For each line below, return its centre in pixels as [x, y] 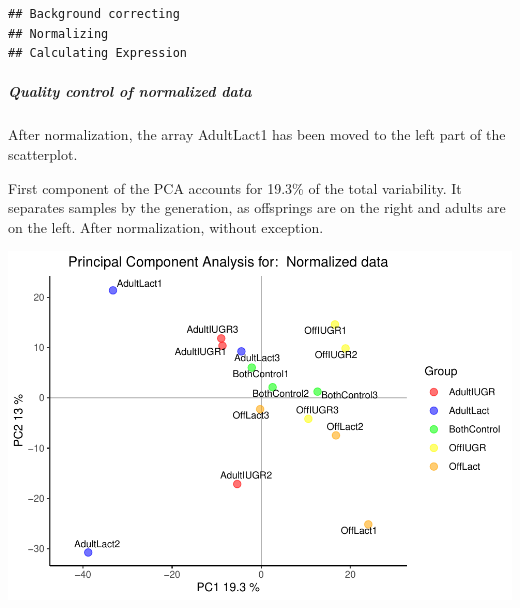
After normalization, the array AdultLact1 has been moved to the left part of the [257, 134]
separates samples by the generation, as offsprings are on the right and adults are [257, 207]
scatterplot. [43, 153]
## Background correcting [94, 14]
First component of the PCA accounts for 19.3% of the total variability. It [235, 187]
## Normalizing [58, 33]
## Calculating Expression [97, 53]
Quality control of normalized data [130, 91]
